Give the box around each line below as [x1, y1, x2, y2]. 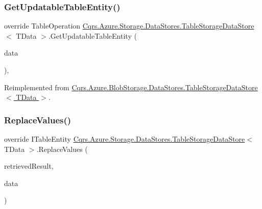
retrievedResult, [4, 161, 54, 171]
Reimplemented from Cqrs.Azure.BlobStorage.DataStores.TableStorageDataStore [4, 82, 258, 92]
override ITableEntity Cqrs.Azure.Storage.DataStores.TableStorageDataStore [4, 134, 245, 144]
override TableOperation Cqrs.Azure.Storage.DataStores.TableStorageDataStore [4, 20, 254, 31]
